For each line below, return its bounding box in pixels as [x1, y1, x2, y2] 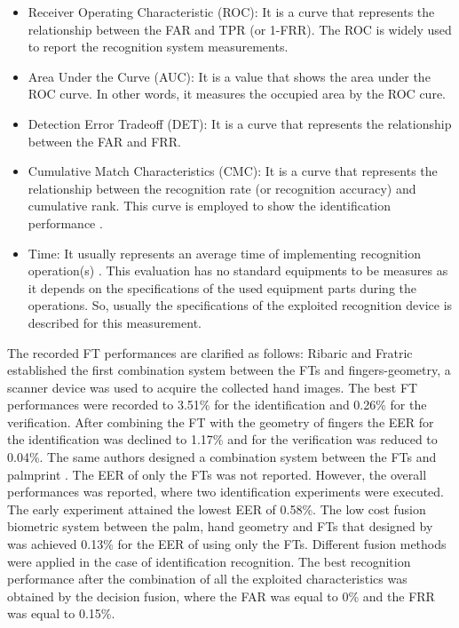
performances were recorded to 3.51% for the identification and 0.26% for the [7, 395, 427, 414]
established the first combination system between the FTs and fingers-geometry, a [7, 361, 451, 379]
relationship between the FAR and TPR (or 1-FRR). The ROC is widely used [28, 20, 452, 38]
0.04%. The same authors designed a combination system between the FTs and [7, 448, 437, 466]
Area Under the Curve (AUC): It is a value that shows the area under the [28, 67, 431, 85]
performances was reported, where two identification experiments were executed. [7, 482, 445, 501]
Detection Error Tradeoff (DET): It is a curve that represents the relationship [28, 114, 452, 132]
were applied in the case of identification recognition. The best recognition [7, 552, 411, 570]
